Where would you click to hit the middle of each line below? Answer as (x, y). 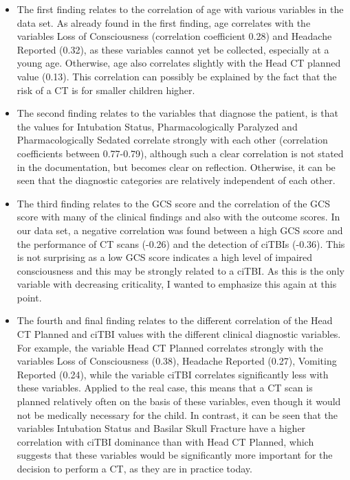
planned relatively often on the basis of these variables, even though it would (179, 401)
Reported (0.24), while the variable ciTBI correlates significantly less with (173, 374)
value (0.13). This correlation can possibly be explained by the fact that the (177, 76)
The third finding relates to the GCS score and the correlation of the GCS (173, 203)
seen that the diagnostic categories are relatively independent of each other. (176, 180)
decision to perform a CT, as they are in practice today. (134, 468)
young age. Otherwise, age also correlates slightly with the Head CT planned (179, 63)
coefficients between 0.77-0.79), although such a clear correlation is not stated (180, 153)
